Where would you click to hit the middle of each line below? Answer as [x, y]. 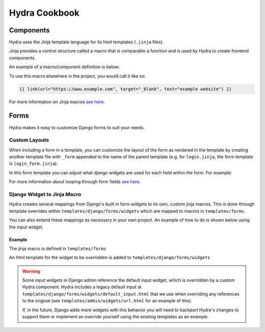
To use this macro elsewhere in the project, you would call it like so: [77, 76]
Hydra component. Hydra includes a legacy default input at [82, 287]
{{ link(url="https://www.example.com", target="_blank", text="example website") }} [125, 89]
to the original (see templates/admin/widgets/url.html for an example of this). [107, 301]
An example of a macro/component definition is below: [65, 67]
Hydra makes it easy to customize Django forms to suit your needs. [77, 127]
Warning [31, 271]
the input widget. [26, 227]
